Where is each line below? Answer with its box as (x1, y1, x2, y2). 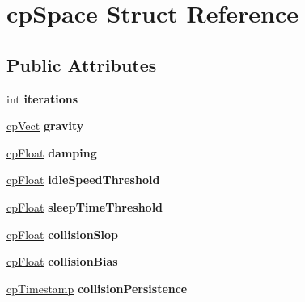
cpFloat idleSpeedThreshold (6, 171, 160, 188)
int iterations (6, 90, 78, 107)
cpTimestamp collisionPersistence (6, 279, 188, 296)
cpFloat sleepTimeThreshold (6, 198, 163, 215)
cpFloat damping (6, 144, 97, 161)
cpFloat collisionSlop (6, 225, 118, 242)
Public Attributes (6, 52, 157, 77)
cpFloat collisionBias (6, 253, 118, 270)
